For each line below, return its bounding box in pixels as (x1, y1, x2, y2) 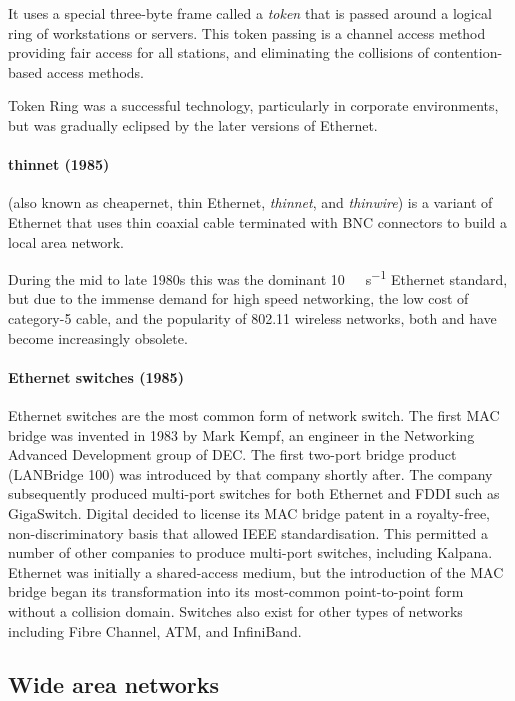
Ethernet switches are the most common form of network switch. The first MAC (8, 404, 500, 425)
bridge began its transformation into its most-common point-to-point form (8, 581, 464, 602)
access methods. (46, 61, 144, 82)
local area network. (8, 231, 124, 252)
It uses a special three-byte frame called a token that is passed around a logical (8, 3, 492, 23)
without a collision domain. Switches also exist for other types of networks (8, 600, 463, 621)
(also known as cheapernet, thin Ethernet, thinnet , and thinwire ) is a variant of (8, 192, 493, 213)
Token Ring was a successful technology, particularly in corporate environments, (8, 95, 499, 116)
